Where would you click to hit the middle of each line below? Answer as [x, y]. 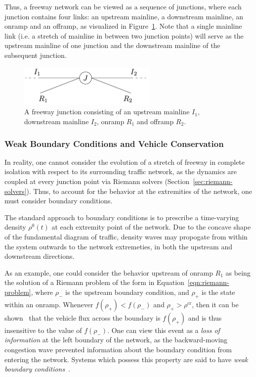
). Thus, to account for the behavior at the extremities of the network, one [139, 191]
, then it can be [215, 304]
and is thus [205, 317]
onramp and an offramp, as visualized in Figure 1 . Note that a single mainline [123, 26]
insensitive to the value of [43, 330]
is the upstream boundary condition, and [127, 292]
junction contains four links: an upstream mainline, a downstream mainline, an [124, 16]
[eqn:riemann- [208, 282]
